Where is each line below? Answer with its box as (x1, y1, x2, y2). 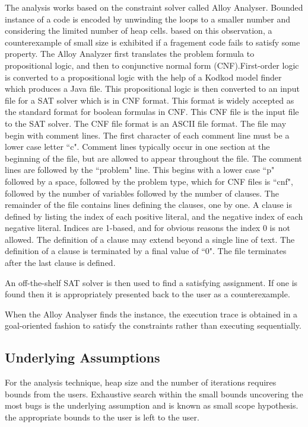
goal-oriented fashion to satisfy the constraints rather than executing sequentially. (5, 319, 301, 332)
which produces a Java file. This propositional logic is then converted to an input (5, 82, 300, 95)
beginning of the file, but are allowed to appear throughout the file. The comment (5, 152, 303, 164)
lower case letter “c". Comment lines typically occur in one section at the (5, 140, 270, 153)
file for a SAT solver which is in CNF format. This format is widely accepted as (5, 94, 294, 106)
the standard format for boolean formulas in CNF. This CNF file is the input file (5, 105, 299, 118)
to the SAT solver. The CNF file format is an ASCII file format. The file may (5, 117, 287, 129)
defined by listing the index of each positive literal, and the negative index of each (5, 210, 303, 222)
